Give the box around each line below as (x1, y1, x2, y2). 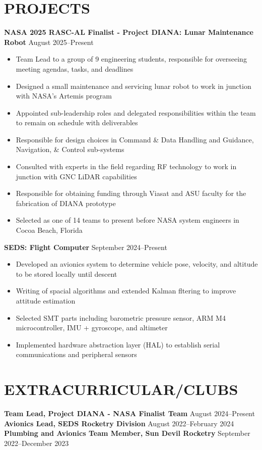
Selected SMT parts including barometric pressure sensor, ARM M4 (16, 312, 226, 323)
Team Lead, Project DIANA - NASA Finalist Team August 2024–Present (4, 408, 255, 419)
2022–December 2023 (4, 437, 69, 448)
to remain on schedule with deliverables (16, 117, 138, 128)
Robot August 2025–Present (4, 36, 94, 47)
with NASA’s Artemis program (16, 90, 112, 101)
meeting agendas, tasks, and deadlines (16, 63, 134, 74)
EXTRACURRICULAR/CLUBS (4, 379, 238, 399)
